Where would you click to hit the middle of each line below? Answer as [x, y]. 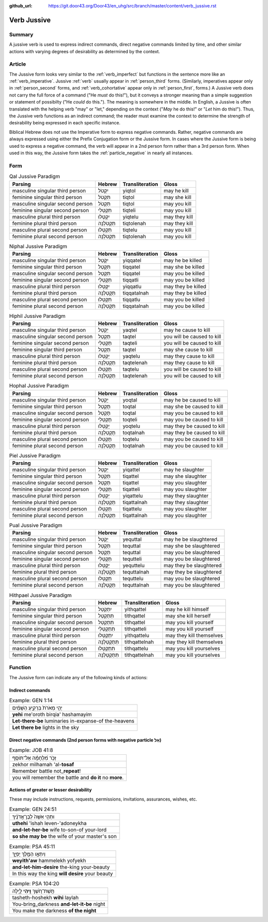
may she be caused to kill [193, 407]
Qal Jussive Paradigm [35, 177]
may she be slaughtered [192, 546]
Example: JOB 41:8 [31, 750]
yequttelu [134, 566]
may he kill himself [187, 609]
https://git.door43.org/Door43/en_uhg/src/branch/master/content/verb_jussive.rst [133, 6]
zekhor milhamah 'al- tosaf [43, 764]
